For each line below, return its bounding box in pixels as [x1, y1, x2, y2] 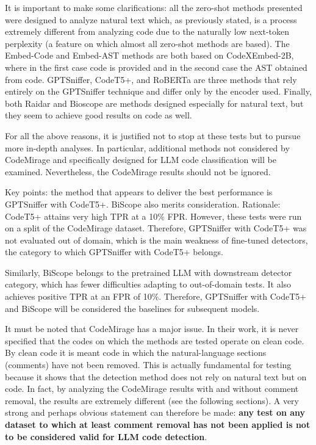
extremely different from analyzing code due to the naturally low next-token [5, 25, 290, 38]
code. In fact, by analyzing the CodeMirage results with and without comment [5, 382, 299, 395]
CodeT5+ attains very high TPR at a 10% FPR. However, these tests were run [5, 209, 302, 222]
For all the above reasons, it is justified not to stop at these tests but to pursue [5, 129, 301, 142]
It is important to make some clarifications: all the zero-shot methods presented [5, 1, 303, 13]
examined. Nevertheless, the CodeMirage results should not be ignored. [5, 165, 271, 178]
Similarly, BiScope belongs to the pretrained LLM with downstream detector [5, 266, 292, 278]
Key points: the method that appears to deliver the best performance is [5, 186, 273, 198]
